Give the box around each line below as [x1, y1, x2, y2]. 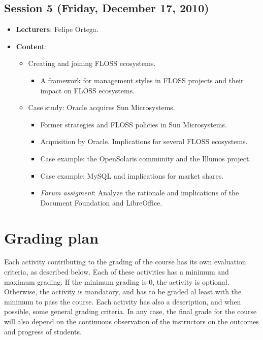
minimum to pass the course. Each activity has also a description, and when [4, 296, 241, 307]
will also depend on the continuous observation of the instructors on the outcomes [4, 316, 259, 327]
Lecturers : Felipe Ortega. [16, 24, 98, 35]
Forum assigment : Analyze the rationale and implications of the [40, 187, 239, 198]
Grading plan [4, 227, 99, 248]
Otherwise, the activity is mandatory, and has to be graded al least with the [4, 286, 242, 297]
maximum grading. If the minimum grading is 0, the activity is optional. [4, 276, 229, 287]
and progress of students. [4, 326, 82, 336]
